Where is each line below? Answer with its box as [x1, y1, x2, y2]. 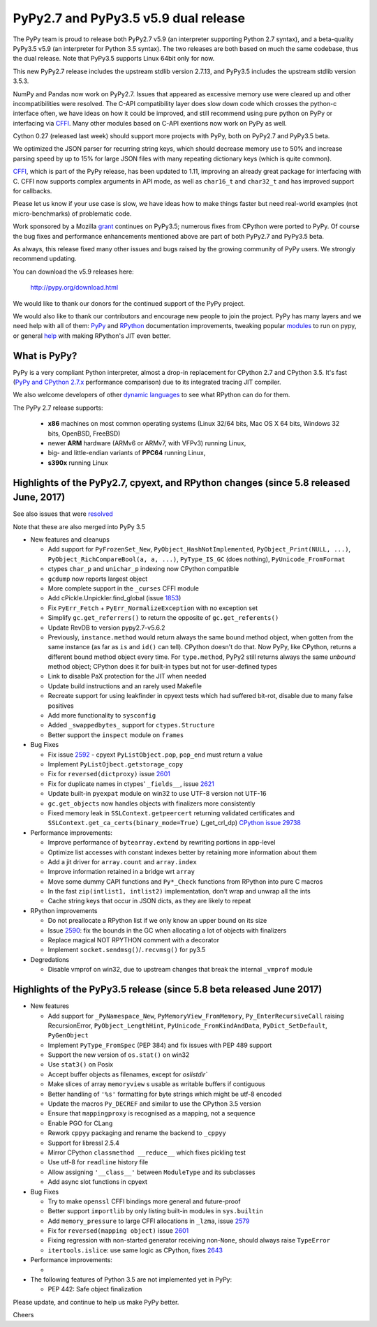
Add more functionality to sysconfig [47, 711, 156, 720]
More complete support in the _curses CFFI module [47, 584, 199, 593]
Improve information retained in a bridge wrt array [47, 868, 195, 876]
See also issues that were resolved [13, 510, 113, 518]
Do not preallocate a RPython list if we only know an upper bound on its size [47, 917, 267, 925]
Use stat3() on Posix [47, 1060, 114, 1069]
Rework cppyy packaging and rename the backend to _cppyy [47, 1129, 226, 1137]
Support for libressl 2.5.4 [47, 1139, 120, 1147]
